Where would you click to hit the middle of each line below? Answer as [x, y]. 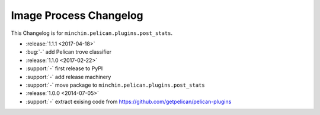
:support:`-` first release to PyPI [64, 68]
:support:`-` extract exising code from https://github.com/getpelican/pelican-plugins [129, 101]
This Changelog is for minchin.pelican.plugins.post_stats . [92, 33]
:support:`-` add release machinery [68, 77]
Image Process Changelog [77, 15]
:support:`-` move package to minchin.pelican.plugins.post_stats [115, 85]
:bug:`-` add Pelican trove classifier [69, 52]
